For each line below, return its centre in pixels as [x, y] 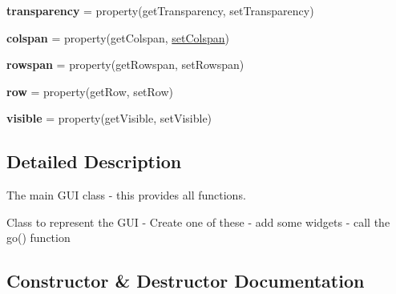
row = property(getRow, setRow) [90, 91]
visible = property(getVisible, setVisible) [109, 118]
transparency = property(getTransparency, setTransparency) [160, 10]
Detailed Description [94, 161]
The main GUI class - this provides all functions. [126, 195]
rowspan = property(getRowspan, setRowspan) [125, 64]
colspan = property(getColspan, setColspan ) [118, 37]
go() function [38, 238]
